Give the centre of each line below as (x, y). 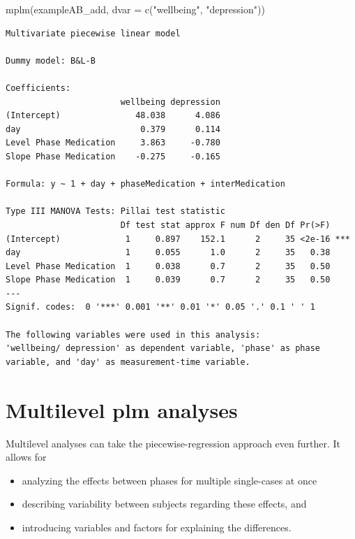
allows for (26, 457)
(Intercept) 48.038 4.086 (113, 116)
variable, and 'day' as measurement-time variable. (128, 362)
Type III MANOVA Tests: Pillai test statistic (115, 211)
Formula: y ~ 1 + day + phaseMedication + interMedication (145, 184)
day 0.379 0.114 (113, 129)
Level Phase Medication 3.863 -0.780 (113, 143)
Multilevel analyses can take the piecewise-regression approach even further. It (173, 443)
